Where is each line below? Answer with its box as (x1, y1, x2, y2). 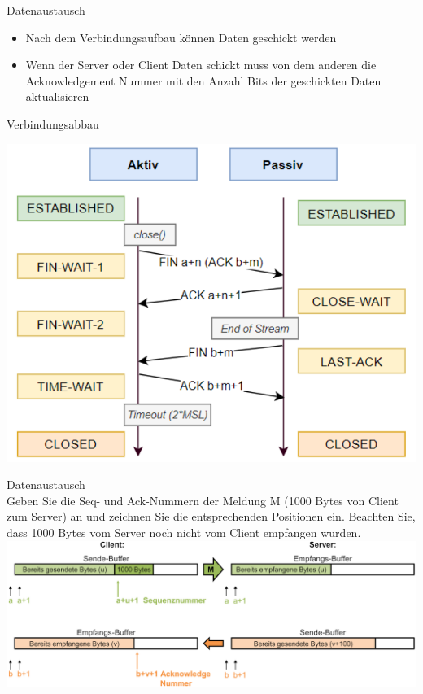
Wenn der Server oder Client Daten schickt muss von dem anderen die (25, 56, 377, 73)
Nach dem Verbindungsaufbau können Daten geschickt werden (25, 28, 337, 46)
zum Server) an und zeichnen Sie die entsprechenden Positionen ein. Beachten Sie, (7, 508, 416, 525)
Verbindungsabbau (7, 115, 99, 132)
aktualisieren (25, 88, 89, 105)
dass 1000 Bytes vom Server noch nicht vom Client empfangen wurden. (7, 523, 361, 540)
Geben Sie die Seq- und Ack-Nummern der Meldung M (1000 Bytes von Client (7, 491, 399, 508)
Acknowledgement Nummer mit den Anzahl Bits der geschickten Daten (25, 72, 382, 89)
